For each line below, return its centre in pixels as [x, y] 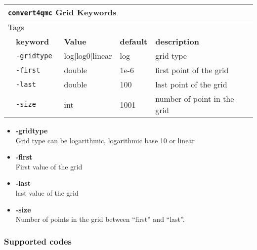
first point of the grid [192, 70]
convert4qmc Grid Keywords [62, 12]
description [177, 41]
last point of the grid [191, 84]
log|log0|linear [88, 56]
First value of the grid [49, 166]
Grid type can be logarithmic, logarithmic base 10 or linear [105, 140]
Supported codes [38, 241]
